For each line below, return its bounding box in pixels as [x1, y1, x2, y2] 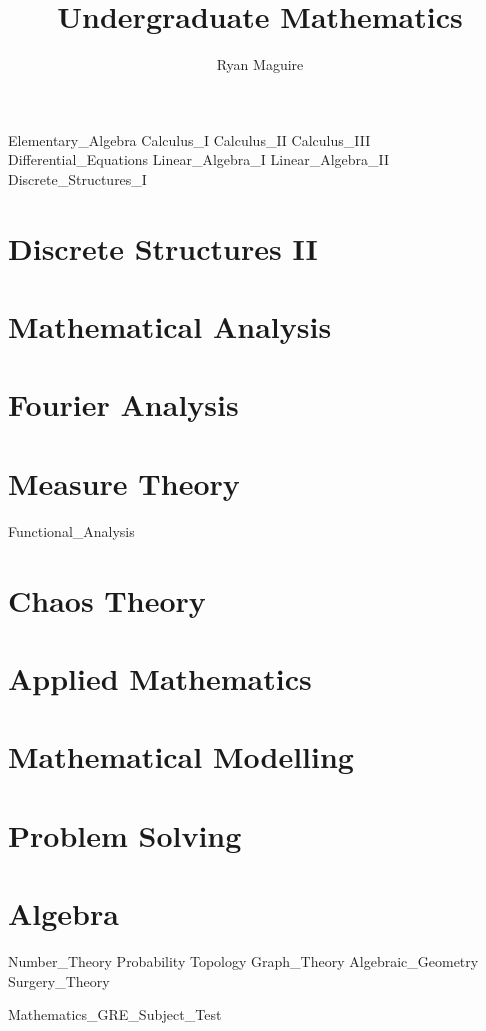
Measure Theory [8, 462, 240, 503]
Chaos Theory [8, 579, 206, 620]
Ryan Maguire [216, 54, 304, 75]
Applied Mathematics [8, 657, 312, 698]
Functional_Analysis [8, 520, 135, 541]
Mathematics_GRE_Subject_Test [8, 1004, 222, 1025]
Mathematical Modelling [8, 736, 354, 777]
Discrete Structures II [8, 227, 318, 268]
